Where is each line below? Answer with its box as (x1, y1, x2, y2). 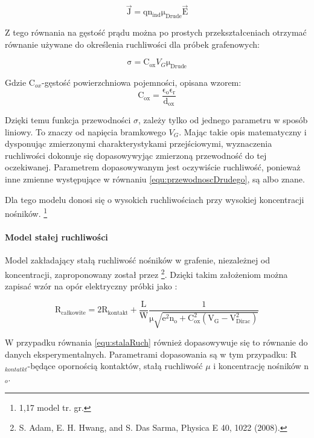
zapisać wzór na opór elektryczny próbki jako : (5, 280, 178, 292)
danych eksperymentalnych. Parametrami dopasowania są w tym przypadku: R (5, 347, 297, 360)
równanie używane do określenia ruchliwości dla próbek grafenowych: (5, 37, 260, 50)
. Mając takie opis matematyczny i (179, 125, 307, 138)
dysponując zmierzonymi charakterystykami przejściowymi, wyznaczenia (5, 137, 272, 150)
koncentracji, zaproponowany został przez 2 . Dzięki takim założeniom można (5, 266, 288, 280)
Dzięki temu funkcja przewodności (5, 114, 131, 126)
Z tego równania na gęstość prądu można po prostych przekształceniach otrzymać (5, 26, 307, 39)
